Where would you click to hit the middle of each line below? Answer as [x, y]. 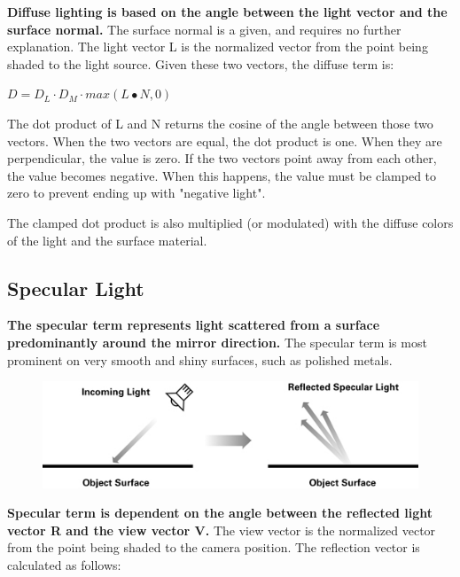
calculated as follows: [64, 564]
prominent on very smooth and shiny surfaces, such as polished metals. [200, 359]
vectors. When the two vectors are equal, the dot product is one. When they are [225, 140]
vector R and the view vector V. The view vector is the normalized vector [222, 530]
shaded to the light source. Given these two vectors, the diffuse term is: [201, 63]
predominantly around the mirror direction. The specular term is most [217, 342]
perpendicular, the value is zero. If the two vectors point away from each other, [222, 158]
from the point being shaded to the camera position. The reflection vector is [214, 547]
